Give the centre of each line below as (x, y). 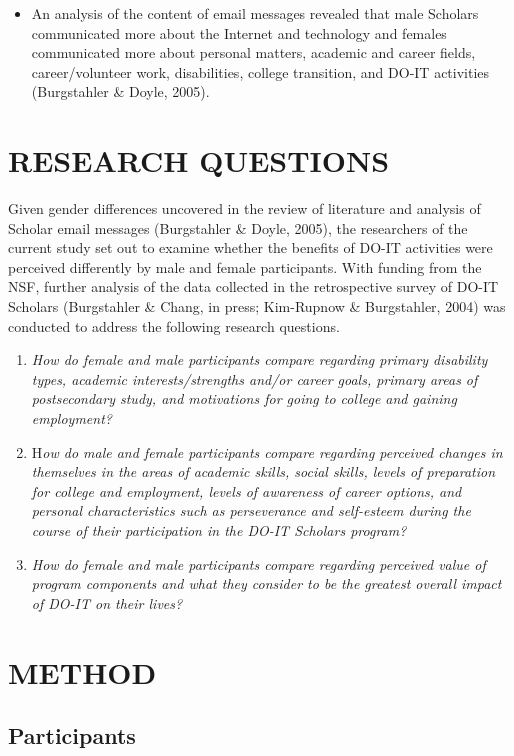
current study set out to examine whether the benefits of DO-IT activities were (250, 247)
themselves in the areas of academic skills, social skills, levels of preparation (263, 471)
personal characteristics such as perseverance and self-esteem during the (251, 510)
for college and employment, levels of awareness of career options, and (246, 490)
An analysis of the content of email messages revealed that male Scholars (255, 13)
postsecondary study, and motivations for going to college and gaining (244, 398)
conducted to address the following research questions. (174, 325)
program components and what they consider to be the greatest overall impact (266, 583)
